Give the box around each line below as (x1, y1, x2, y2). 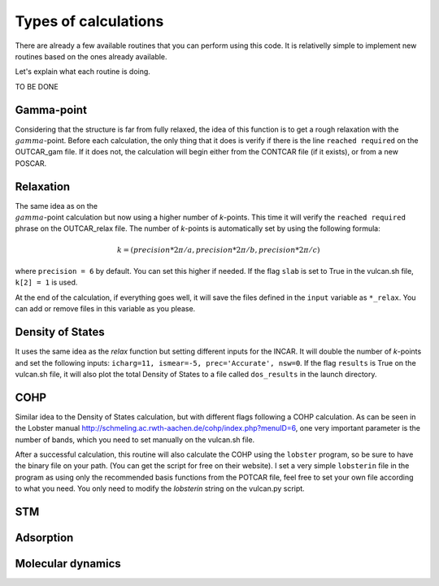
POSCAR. (15, 158, 47, 168)
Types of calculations (15, 12, 164, 30)
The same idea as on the (15, 201, 98, 211)
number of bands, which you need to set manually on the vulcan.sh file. (15, 435, 255, 445)
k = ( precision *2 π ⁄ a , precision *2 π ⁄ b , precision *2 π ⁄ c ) (116, 245, 320, 254)
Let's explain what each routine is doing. (15, 67, 150, 76)
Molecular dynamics (15, 557, 121, 571)
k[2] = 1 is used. (15, 277, 78, 288)
